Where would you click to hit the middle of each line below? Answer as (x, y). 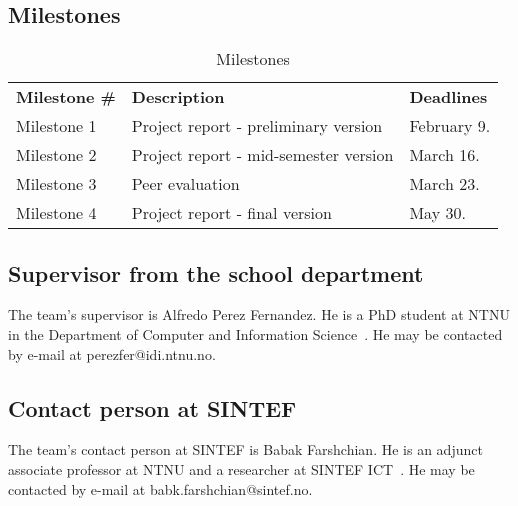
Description (178, 97)
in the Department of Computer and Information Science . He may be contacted (255, 334)
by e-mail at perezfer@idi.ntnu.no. (112, 353)
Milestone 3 (56, 184)
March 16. (444, 155)
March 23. (444, 184)
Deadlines (448, 97)
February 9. (450, 126)
